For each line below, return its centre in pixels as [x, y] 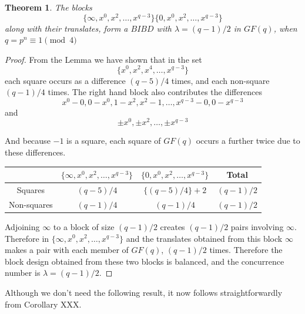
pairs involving [257, 226]
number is [23, 273]
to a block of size [84, 226]
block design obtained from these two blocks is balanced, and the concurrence [145, 261]
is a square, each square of [114, 141]
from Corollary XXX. [43, 304]
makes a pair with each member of [67, 250]
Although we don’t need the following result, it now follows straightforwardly [144, 292]
